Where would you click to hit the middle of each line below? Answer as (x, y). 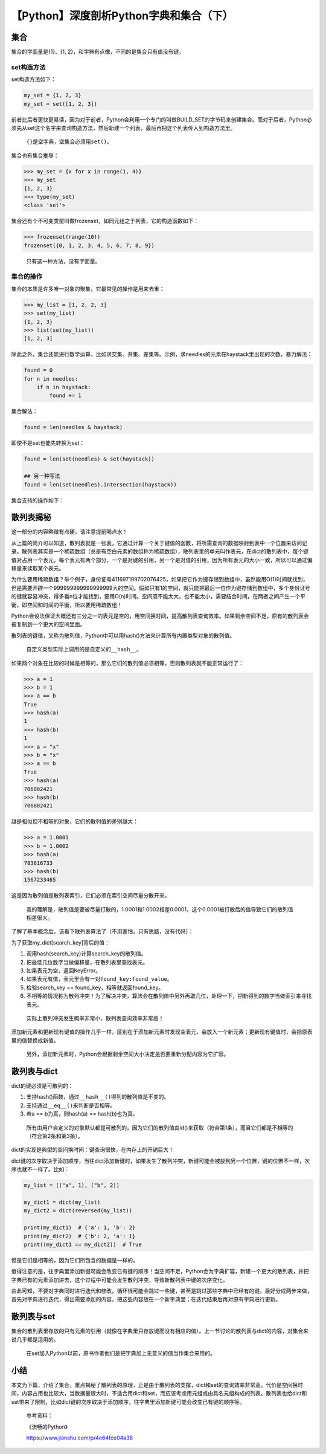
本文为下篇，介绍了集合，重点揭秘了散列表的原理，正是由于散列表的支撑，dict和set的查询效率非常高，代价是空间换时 (157, 1385)
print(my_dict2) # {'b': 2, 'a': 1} (80, 1236)
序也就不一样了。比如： (40, 1169)
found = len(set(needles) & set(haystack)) (89, 459)
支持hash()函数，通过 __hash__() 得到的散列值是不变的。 (98, 1097)
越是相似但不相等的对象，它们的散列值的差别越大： (75, 821)
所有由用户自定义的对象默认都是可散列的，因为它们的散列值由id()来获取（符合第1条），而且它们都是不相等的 (160, 1128)
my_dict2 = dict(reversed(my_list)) (78, 1211)
